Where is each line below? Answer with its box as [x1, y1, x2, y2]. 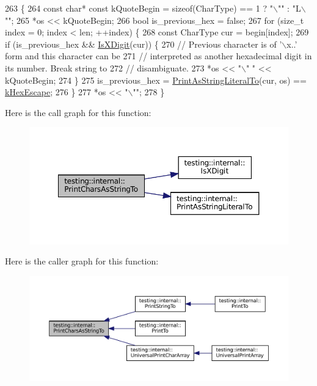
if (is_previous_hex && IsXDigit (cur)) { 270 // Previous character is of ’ [5, 37, 282, 50]
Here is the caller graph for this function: [5, 255, 159, 268]
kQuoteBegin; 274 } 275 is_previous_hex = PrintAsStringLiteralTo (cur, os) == [5, 73, 307, 86]
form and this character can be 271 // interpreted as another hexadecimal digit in [5, 49, 312, 62]
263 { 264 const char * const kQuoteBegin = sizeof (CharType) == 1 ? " [5, 2, 273, 14]
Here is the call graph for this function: [5, 106, 151, 118]
